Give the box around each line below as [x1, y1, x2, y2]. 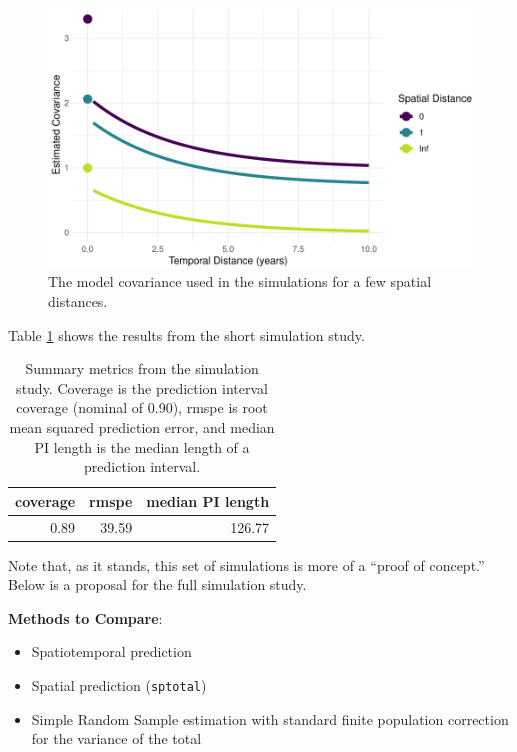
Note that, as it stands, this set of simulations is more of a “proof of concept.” [8, 554, 485, 575]
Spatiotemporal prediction [31, 641, 192, 662]
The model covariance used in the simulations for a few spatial [48, 271, 432, 292]
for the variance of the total [31, 728, 202, 749]
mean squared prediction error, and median [9, 416, 275, 437]
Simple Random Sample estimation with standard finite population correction [31, 708, 509, 729]
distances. [48, 290, 108, 311]
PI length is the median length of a [34, 436, 250, 457]
